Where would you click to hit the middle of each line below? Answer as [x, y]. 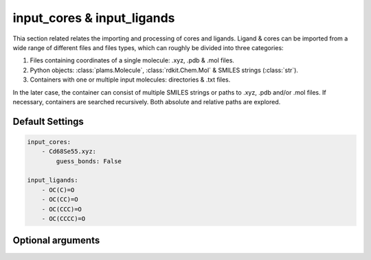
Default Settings [48, 121]
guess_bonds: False [89, 161]
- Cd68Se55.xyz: [69, 152]
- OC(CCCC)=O [64, 219]
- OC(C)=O [58, 190]
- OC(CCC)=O [62, 209]
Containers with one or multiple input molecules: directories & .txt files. [130, 80]
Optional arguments [56, 240]
